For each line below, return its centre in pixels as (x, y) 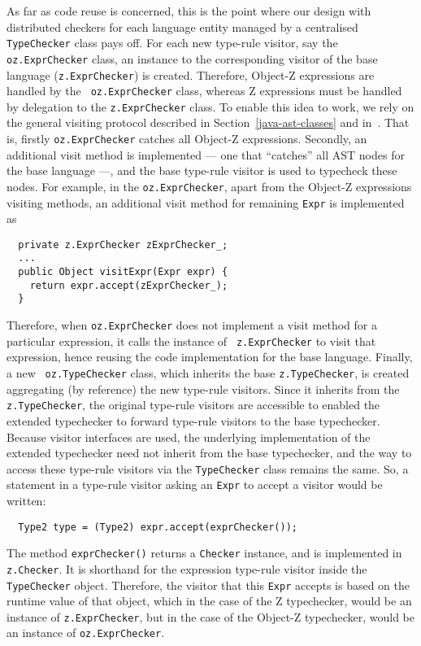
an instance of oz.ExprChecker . (86, 633)
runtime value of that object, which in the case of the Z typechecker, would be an (209, 601)
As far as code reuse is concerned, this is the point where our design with (189, 11)
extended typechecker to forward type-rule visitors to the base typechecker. (193, 420)
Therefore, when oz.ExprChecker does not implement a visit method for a (192, 325)
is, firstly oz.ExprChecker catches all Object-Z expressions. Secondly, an (187, 139)
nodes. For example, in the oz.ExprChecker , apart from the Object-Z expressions (209, 186)
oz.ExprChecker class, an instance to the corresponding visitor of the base (192, 58)
